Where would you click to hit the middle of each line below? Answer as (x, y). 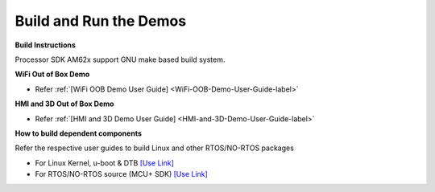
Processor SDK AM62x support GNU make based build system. (120, 59)
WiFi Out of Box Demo (52, 74)
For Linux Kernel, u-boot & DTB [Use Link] (105, 163)
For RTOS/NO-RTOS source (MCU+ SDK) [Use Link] (122, 174)
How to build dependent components (79, 133)
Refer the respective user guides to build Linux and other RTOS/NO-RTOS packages (154, 148)
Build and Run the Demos (101, 21)
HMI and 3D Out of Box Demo (64, 104)
